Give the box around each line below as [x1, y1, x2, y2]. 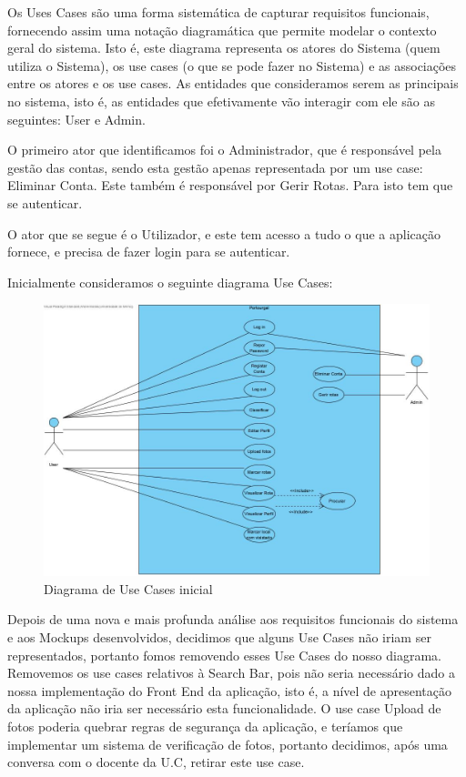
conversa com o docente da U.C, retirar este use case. [7, 752, 305, 772]
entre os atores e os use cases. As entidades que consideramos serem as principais [7, 74, 459, 93]
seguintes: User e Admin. [7, 109, 146, 128]
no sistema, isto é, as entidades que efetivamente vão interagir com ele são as [7, 91, 435, 110]
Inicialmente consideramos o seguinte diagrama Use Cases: [7, 272, 333, 291]
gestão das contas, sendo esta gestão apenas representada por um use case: [7, 157, 423, 177]
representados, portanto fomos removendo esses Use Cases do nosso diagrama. [7, 645, 441, 664]
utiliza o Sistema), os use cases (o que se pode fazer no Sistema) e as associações [7, 55, 457, 75]
